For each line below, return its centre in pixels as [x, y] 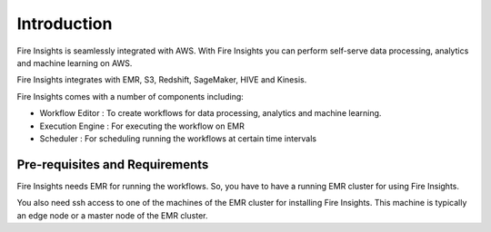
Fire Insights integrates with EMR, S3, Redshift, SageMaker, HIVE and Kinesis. [162, 80]
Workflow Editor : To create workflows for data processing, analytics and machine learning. [210, 113]
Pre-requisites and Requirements [113, 164]
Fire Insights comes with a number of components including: [130, 96]
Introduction [65, 24]
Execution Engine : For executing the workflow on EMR [142, 126]
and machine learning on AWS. [75, 63]
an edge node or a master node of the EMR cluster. [112, 215]
